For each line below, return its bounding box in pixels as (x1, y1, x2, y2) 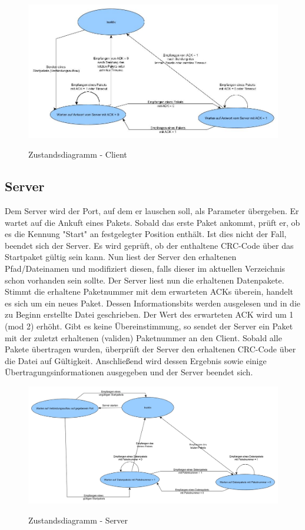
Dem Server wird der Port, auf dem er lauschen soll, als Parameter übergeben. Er (5, 204, 299, 216)
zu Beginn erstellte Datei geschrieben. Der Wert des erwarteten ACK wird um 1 (5, 308, 294, 321)
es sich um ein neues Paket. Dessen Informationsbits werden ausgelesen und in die (5, 296, 300, 309)
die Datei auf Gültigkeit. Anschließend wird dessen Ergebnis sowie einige (5, 354, 267, 366)
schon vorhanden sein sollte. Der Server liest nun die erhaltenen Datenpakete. (5, 274, 284, 286)
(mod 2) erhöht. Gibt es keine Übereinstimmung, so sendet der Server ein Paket (5, 319, 293, 332)
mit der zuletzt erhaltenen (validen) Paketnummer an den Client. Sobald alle (5, 331, 282, 344)
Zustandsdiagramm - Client (28, 148, 127, 161)
